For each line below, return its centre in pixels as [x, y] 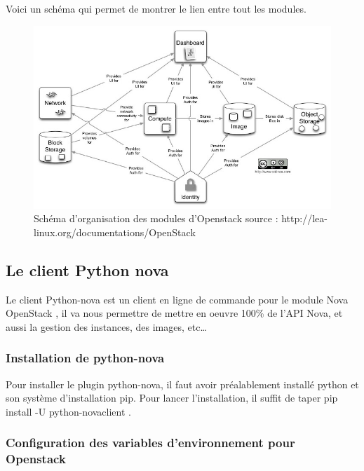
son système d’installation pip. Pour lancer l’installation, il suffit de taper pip [172, 398]
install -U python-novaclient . [68, 411]
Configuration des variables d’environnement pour [150, 443]
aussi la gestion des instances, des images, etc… [106, 326]
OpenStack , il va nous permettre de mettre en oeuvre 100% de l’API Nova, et [174, 313]
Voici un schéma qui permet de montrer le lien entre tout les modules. [156, 8]
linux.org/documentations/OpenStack [115, 232]
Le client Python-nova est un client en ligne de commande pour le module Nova [177, 299]
